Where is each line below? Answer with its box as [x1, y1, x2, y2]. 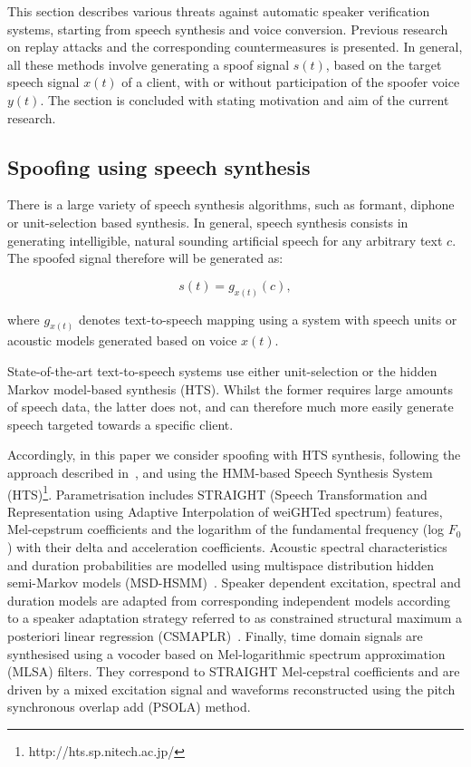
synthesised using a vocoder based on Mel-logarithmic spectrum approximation [7, 644, 446, 663]
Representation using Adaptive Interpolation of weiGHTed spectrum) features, [7, 501, 443, 520]
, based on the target [325, 54, 442, 73]
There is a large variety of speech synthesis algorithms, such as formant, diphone [7, 195, 455, 214]
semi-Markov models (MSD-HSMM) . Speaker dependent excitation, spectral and [7, 573, 461, 592]
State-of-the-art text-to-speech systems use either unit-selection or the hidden [7, 362, 437, 381]
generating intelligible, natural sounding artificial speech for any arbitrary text [7, 230, 443, 249]
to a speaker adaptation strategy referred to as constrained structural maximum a [7, 608, 462, 627]
